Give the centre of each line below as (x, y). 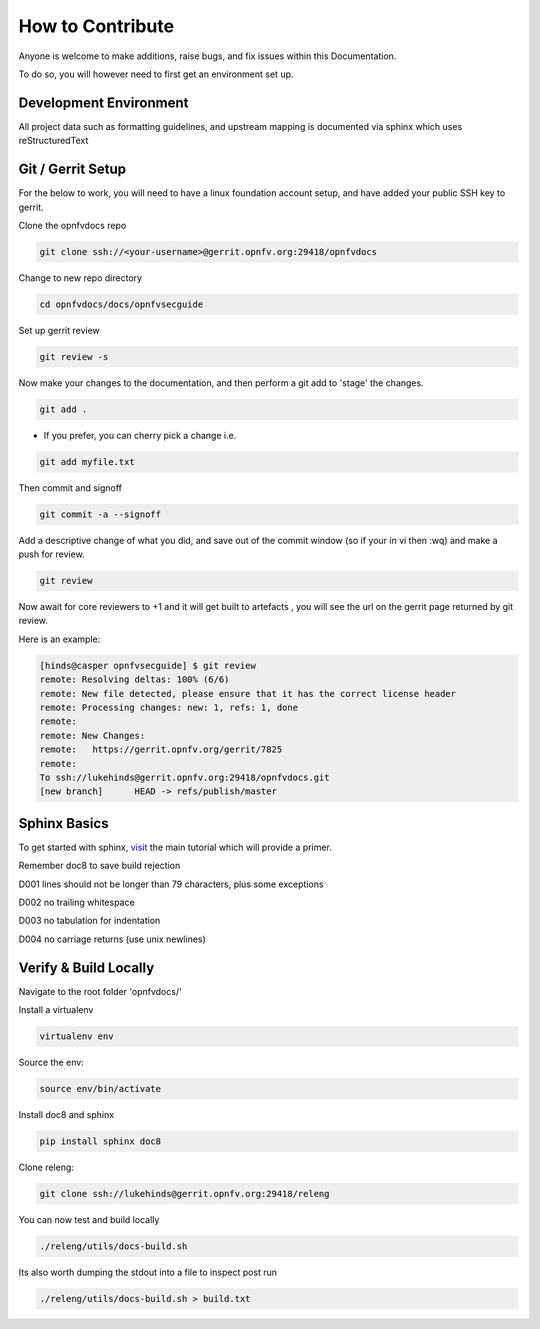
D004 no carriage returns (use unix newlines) (112, 939)
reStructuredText (53, 141)
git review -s (74, 356)
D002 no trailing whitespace (76, 902)
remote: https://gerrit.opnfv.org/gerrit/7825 (161, 749)
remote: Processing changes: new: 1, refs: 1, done (169, 708)
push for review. (51, 554)
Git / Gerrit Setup (72, 169)
